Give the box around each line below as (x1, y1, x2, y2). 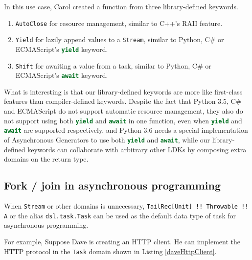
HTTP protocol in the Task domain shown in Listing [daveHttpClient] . (4, 246, 217, 256)
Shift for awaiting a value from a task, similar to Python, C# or (15, 60, 211, 71)
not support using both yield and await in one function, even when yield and (4, 115, 242, 125)
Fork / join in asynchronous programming (4, 178, 221, 193)
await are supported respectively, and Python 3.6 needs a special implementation (4, 125, 248, 135)
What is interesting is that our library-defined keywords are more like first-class (4, 86, 243, 96)
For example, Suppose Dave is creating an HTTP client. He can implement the (4, 236, 240, 246)
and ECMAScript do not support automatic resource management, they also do (4, 106, 243, 116)
